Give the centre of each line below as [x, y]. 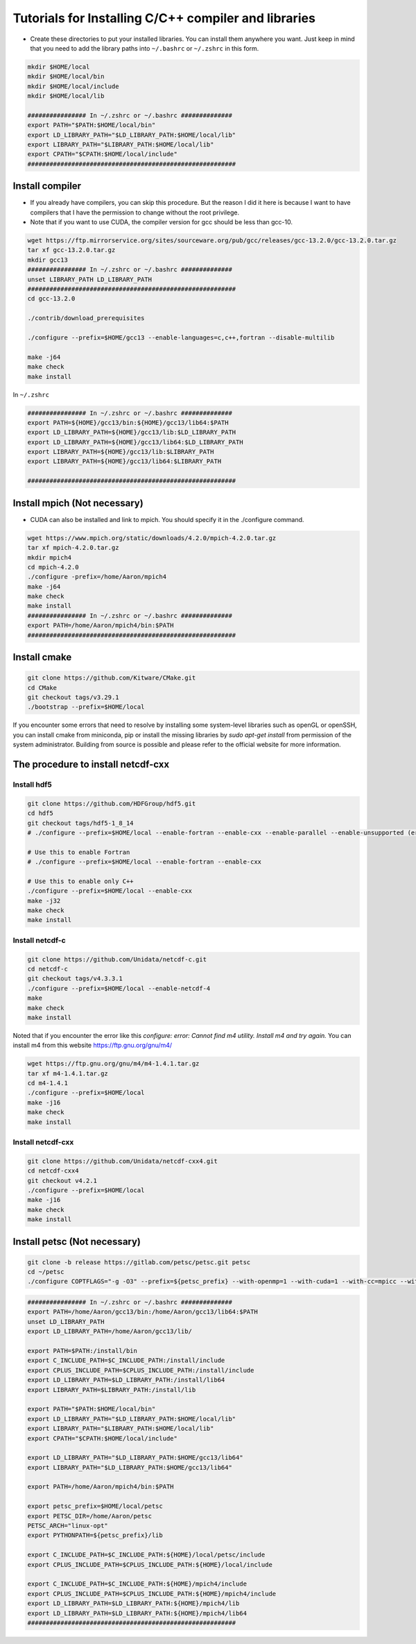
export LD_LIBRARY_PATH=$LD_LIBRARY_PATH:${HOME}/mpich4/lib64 [137, 1613]
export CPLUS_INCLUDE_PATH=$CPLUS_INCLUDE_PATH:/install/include [141, 1370]
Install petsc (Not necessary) [77, 1242]
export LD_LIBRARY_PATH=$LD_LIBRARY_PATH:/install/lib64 [126, 1380]
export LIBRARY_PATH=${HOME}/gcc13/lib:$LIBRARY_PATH [121, 452]
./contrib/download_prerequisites [86, 318]
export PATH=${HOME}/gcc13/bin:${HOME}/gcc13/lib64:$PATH [128, 422]
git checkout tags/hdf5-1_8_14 [81, 823]
